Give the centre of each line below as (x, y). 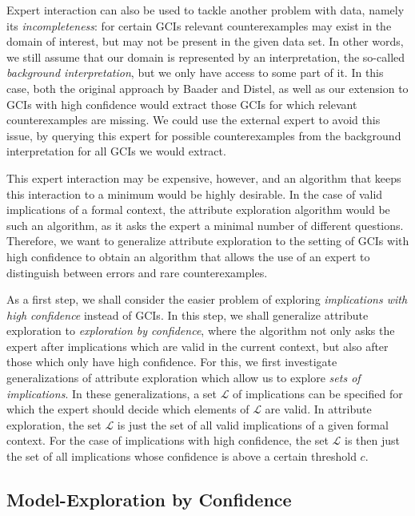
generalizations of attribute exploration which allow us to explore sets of (184, 378)
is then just (373, 440)
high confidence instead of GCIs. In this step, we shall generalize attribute (188, 314)
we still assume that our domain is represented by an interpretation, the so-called (206, 56)
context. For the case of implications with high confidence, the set (168, 440)
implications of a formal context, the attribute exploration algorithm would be (198, 210)
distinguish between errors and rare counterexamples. (137, 272)
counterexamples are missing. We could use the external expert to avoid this (194, 120)
